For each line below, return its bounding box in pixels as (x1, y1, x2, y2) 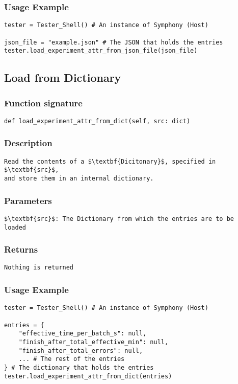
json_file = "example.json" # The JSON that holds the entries (4, 38, 223, 46)
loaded (4, 223, 26, 231)
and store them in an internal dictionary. (4, 175, 154, 183)
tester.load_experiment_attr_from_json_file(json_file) (4, 47, 198, 55)
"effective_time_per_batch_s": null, (18, 330, 147, 337)
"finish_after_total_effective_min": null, (18, 338, 169, 346)
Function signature (4, 96, 83, 109)
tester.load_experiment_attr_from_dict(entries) (4, 372, 172, 380)
